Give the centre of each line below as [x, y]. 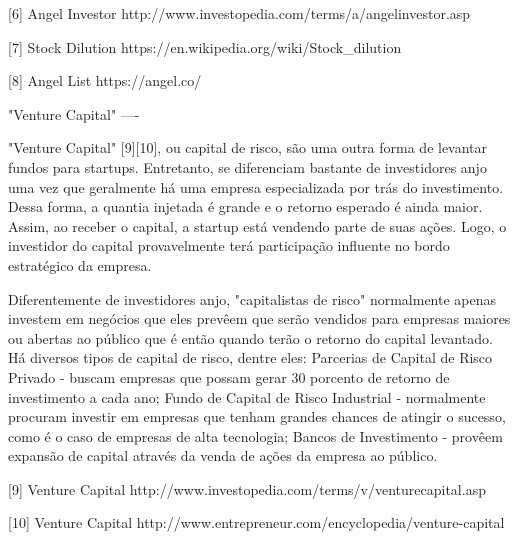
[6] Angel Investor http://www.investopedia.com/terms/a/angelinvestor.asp [239, 13]
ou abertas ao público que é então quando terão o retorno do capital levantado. [250, 337]
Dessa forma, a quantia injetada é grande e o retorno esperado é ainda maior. [245, 206]
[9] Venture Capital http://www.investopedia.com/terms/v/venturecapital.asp [247, 488]
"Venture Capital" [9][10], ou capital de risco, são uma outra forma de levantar [248, 147]
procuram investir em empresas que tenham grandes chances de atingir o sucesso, [257, 416]
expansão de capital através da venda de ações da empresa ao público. [223, 455]
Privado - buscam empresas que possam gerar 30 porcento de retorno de [229, 376]
